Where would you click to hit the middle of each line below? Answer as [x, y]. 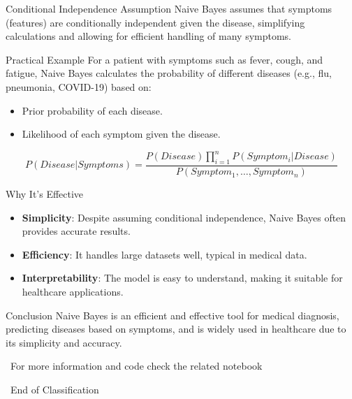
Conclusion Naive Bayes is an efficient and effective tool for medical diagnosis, [173, 315]
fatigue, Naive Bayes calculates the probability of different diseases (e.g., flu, [169, 73]
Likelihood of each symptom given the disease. [121, 134]
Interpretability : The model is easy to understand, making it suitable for [182, 278]
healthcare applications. [73, 292]
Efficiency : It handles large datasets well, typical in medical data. [164, 254]
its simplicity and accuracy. [64, 342]
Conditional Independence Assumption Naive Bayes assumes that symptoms [169, 8]
